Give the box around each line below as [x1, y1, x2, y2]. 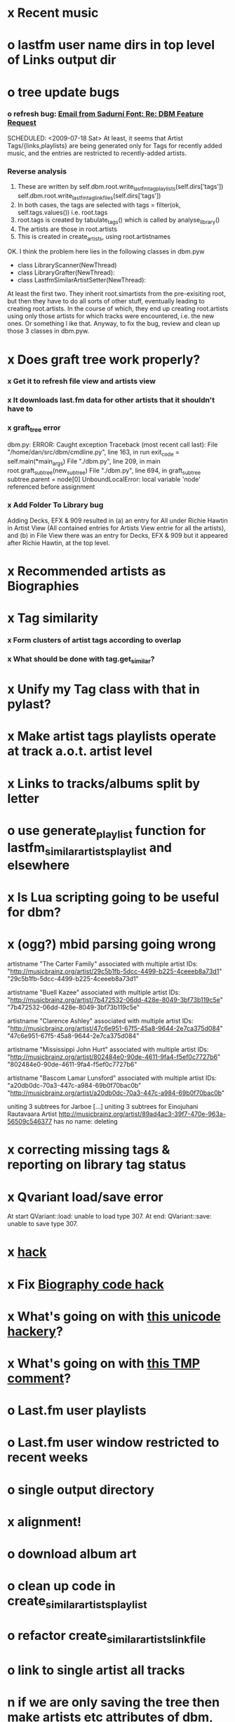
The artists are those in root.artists [17, 225, 118, 233]
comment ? [7, 1371, 72, 1386]
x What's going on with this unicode [7, 1308, 221, 1325]
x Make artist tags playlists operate [7, 728, 216, 744]
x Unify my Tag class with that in [7, 681, 200, 697]
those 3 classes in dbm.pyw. [7, 327, 90, 335]
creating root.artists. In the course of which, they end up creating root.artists [7, 304, 229, 313]
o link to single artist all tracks [7, 1662, 185, 1678]
